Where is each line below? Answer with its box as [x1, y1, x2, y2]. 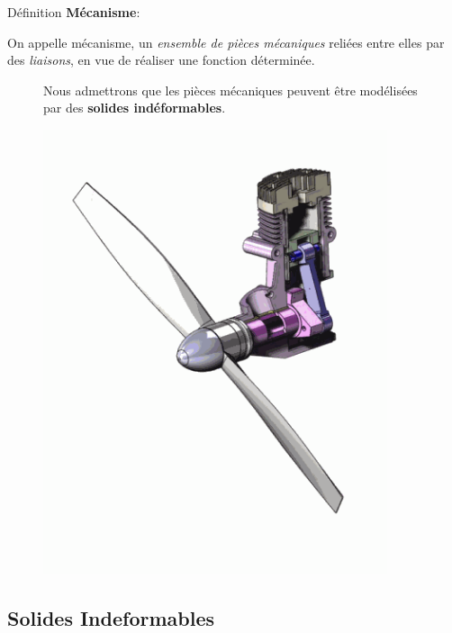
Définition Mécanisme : [7, 3, 140, 21]
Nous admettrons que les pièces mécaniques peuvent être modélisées [43, 80, 418, 99]
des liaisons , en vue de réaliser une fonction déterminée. [7, 50, 315, 69]
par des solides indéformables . [43, 98, 226, 117]
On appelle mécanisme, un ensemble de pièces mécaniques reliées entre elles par [7, 32, 445, 51]
